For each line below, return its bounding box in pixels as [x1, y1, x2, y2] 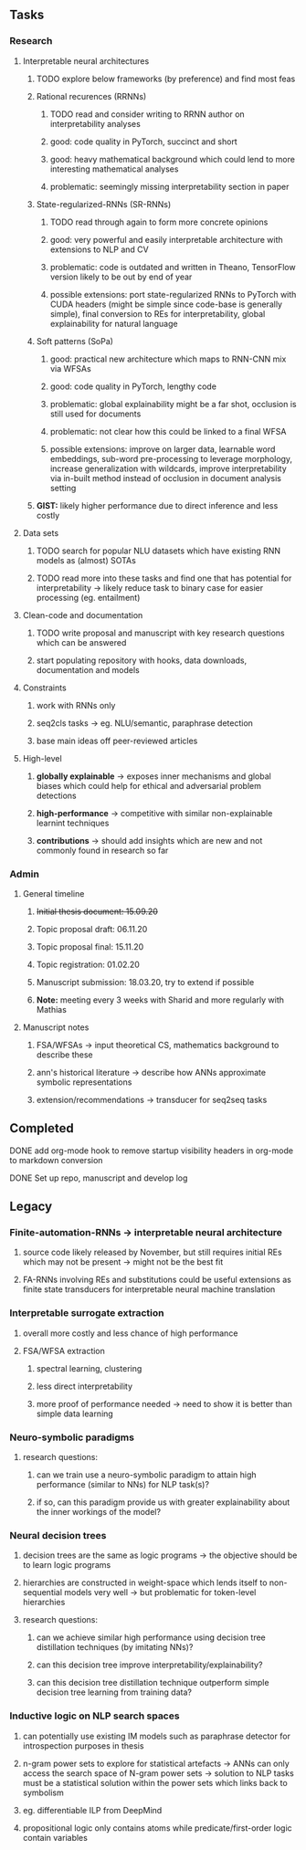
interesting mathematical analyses [49, 163, 179, 174]
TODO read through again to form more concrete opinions [49, 216, 269, 227]
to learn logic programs [22, 1560, 111, 1571]
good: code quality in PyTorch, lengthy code [49, 381, 217, 392]
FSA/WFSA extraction [22, 1345, 105, 1356]
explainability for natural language [49, 318, 178, 329]
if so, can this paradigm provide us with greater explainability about [36, 1497, 290, 1508]
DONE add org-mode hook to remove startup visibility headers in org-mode [9, 1145, 294, 1156]
